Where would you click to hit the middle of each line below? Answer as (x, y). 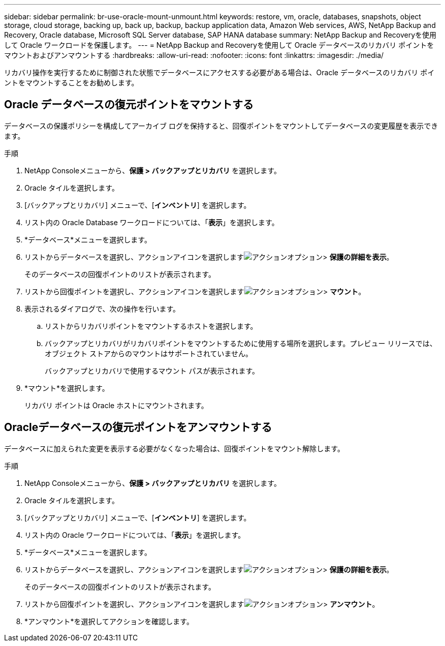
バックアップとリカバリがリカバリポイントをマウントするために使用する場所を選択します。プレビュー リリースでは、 (241, 343)
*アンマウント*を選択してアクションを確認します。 (109, 621)
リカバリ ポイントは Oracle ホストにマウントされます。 (116, 405)
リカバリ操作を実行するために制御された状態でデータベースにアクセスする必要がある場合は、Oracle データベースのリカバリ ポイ (219, 72)
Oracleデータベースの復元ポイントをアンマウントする (138, 427)
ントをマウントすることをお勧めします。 (71, 83)
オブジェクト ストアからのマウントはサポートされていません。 (149, 353)
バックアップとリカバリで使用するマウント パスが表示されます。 (152, 371)
